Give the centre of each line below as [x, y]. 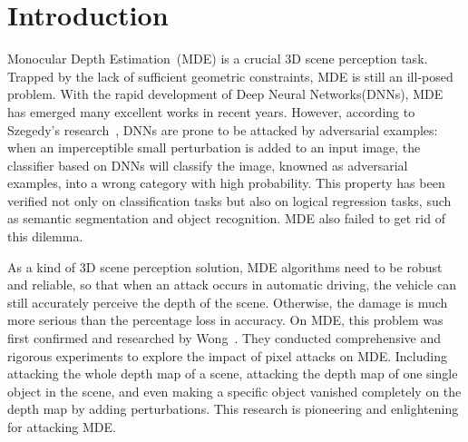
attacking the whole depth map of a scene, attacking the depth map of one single [233, 373]
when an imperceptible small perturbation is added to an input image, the [214, 147]
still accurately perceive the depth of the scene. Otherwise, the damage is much [228, 302]
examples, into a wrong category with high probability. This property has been [226, 183]
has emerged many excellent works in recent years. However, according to [211, 111]
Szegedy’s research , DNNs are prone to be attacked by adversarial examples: [223, 129]
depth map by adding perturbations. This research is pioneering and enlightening [233, 409]
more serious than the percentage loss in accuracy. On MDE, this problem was [225, 320]
